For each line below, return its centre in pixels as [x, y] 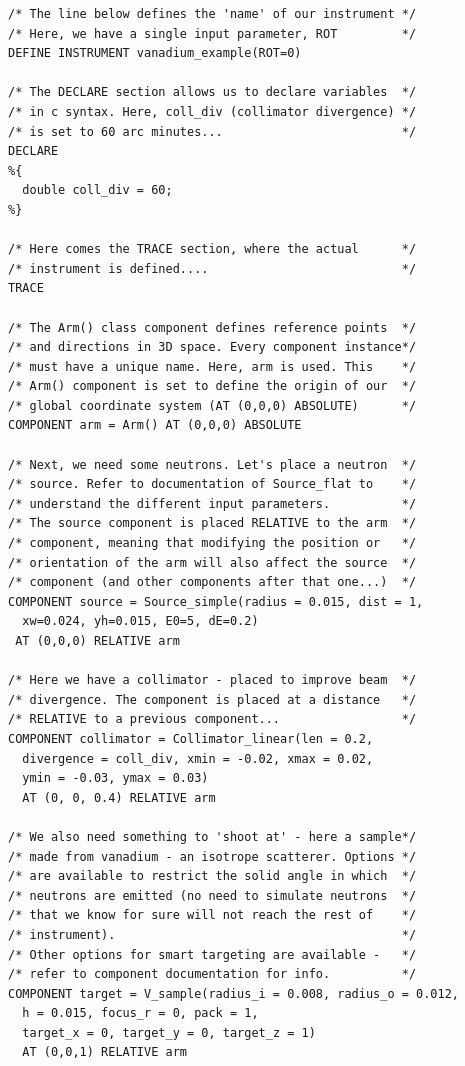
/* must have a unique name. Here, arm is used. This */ [212, 366]
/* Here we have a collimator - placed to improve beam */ [212, 680]
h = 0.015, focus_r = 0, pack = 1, [140, 1013]
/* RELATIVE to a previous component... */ [212, 719]
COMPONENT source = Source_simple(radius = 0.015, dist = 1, [216, 601]
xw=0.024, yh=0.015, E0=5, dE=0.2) [140, 621]
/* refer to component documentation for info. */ [212, 974]
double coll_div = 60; [97, 190]
